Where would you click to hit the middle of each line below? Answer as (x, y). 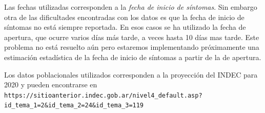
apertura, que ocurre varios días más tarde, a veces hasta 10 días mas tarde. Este (132, 37)
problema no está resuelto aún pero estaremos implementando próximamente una (132, 47)
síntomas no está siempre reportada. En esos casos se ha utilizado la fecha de (125, 27)
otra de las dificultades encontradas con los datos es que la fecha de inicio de (124, 17)
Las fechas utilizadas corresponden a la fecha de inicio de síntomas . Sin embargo (131, 7)
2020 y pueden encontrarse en (51, 84)
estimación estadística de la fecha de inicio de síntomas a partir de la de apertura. (133, 57)
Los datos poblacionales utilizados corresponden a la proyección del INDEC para (131, 74)
